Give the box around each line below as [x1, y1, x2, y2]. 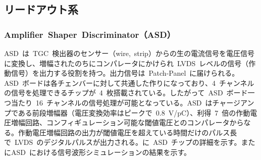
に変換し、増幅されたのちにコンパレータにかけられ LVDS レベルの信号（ [4, 58, 249, 68]
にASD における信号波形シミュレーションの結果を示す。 [4, 146, 191, 157]
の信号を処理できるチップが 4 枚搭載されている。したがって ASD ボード [4, 87, 248, 98]
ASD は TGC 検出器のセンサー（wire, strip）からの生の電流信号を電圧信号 [4, 48, 254, 58]
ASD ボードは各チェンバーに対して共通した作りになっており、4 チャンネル [4, 77, 254, 88]
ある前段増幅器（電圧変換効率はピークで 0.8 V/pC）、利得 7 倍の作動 [18, 107, 250, 118]
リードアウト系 [4, 2, 78, 17]
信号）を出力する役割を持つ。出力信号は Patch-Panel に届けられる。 [11, 68, 239, 78]
